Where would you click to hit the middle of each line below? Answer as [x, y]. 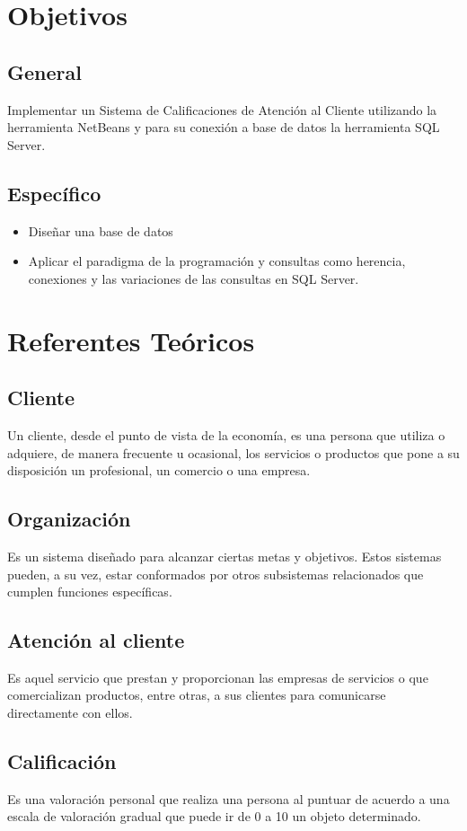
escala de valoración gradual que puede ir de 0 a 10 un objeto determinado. [214, 816]
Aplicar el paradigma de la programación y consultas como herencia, [217, 261]
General [44, 71]
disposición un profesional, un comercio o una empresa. [159, 470]
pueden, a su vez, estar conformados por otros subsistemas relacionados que [216, 574]
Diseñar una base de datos [101, 230]
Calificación [62, 761]
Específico [54, 193]
